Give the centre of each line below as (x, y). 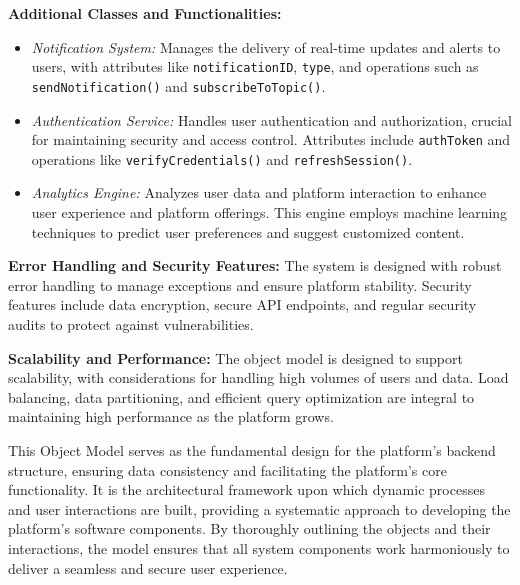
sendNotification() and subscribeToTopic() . (178, 85)
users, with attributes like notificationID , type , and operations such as (255, 66)
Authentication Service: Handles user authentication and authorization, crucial (271, 119)
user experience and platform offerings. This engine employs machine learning (269, 212)
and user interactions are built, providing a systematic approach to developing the (259, 508)
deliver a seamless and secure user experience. (148, 567)
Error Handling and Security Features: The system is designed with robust (255, 265)
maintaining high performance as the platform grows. (171, 416)
